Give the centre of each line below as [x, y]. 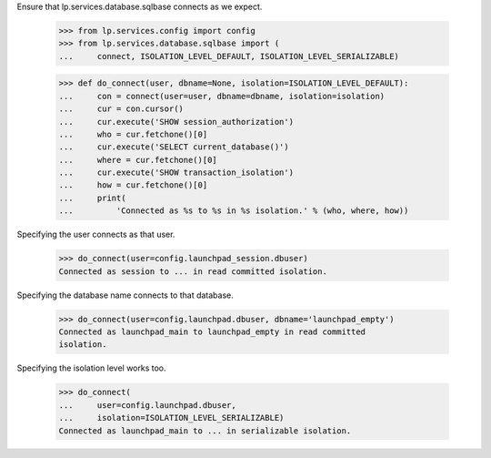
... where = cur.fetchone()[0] [138, 160]
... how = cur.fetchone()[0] [133, 185]
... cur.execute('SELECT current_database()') [174, 147]
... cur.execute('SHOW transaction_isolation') [176, 173]
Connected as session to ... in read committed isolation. [193, 271]
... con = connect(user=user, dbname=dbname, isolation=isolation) [222, 96]
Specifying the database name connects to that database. [125, 295]
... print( [92, 198]
